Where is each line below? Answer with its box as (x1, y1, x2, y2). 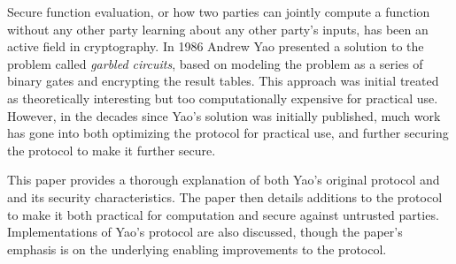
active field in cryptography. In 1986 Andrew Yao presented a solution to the (7, 37, 424, 56)
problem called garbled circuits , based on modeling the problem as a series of (7, 54, 423, 72)
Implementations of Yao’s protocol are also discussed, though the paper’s (7, 223, 403, 241)
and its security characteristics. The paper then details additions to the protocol (7, 187, 443, 206)
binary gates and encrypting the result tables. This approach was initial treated (7, 72, 439, 90)
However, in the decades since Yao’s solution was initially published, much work (7, 106, 441, 124)
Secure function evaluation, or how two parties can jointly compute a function (7, 3, 430, 20)
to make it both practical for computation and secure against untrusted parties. (7, 205, 439, 223)
